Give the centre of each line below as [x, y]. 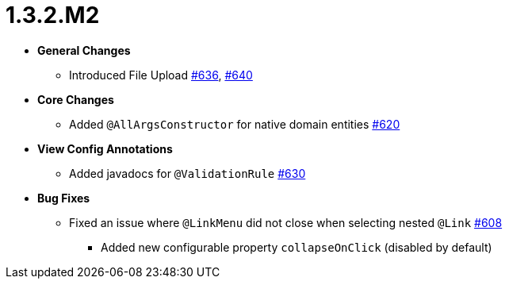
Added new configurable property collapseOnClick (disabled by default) [297, 247]
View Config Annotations [105, 148]
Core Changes [76, 99]
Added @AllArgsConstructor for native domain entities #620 [235, 124]
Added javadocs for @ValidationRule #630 [188, 173]
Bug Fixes [64, 198]
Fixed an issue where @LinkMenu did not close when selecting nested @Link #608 [286, 222]
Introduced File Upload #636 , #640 [161, 75]
